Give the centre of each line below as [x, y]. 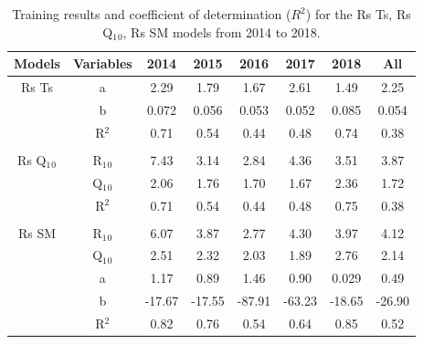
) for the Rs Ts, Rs [358, 14]
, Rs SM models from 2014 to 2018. [222, 31]
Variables [102, 63]
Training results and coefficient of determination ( [152, 14]
